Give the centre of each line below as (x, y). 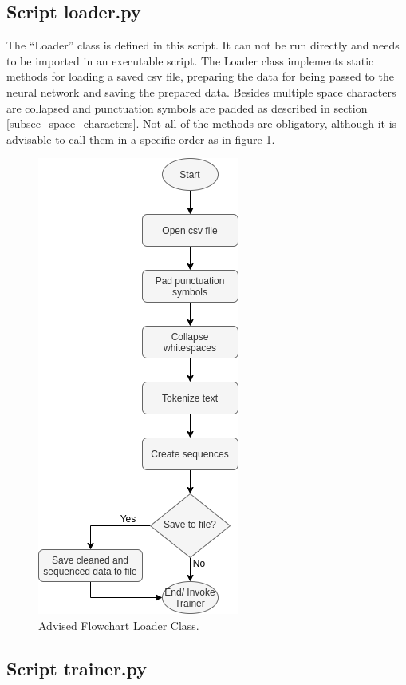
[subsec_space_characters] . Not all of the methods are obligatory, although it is (202, 123)
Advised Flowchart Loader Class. (119, 625)
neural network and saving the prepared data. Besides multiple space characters (201, 91)
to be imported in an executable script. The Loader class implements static (190, 60)
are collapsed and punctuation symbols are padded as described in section (187, 107)
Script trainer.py (77, 668)
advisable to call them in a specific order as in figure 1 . (141, 139)
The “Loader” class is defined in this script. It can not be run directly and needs (203, 45)
